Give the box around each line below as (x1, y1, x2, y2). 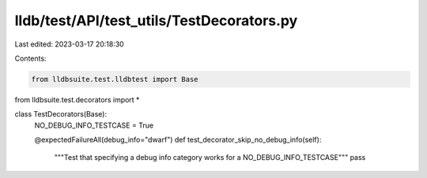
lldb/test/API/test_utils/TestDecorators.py (14, 12, 298, 29)
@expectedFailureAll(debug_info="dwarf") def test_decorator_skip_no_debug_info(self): (34, 135, 322, 145)
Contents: (14, 54, 47, 63)
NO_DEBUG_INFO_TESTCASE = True (34, 121, 154, 130)
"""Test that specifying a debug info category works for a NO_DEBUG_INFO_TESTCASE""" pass (54, 153, 366, 162)
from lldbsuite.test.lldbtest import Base (31, 75, 198, 83)
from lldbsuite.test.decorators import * (14, 95, 140, 104)
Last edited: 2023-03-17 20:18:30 (14, 39, 124, 49)
